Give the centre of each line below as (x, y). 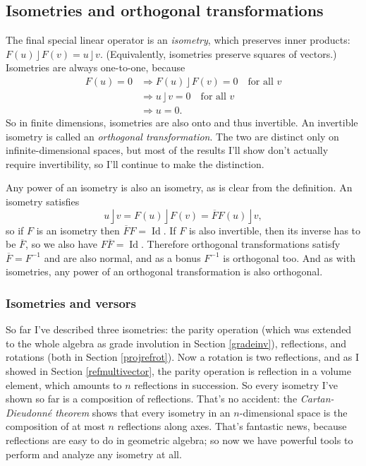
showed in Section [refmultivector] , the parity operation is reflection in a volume (178, 371)
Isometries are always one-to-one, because (96, 67)
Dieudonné (29, 412)
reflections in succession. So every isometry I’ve (236, 384)
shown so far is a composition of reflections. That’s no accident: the (152, 399)
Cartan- (317, 399)
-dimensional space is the (293, 412)
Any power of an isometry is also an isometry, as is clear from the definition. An (179, 187)
